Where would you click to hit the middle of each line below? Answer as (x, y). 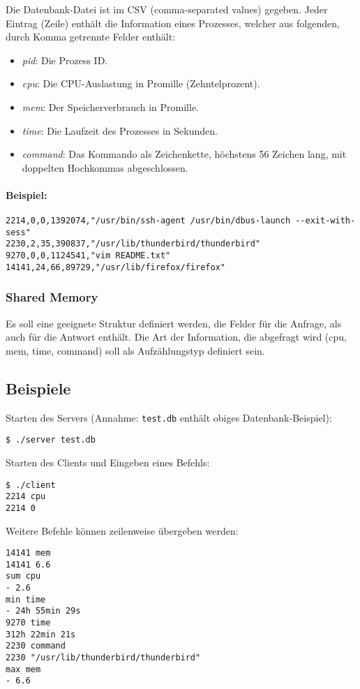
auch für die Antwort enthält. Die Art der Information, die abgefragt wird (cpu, (176, 337)
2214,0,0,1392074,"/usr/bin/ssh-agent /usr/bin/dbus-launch (148, 221)
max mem (23, 669)
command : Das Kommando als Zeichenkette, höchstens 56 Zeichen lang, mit (184, 154)
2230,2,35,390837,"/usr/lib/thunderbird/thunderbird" (133, 244)
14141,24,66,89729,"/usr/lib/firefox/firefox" (115, 267)
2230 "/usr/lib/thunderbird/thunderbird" (103, 658)
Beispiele (38, 388)
